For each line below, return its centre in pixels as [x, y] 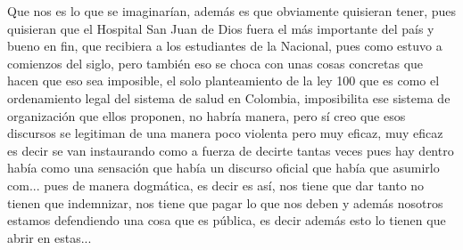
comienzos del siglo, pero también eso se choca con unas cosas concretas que [215, 63]
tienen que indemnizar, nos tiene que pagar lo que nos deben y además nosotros [225, 202]
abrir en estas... [50, 237]
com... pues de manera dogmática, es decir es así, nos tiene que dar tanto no [216, 185]
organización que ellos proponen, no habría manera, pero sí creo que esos [207, 115]
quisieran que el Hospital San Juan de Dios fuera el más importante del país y [221, 28]
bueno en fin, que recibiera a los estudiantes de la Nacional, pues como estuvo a [225, 46]
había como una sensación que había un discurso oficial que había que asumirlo [223, 168]
